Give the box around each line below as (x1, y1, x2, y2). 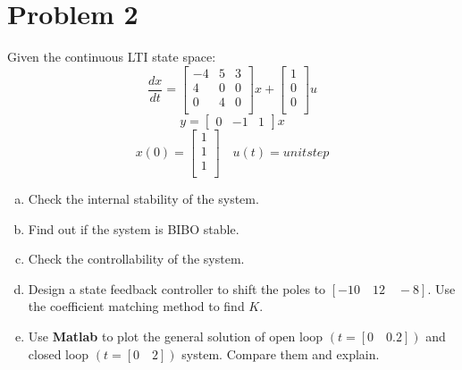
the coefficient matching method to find (28, 297, 245, 315)
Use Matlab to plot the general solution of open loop (28, 326, 323, 345)
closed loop (28, 344, 89, 363)
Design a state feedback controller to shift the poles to (28, 279, 326, 298)
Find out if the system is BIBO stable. (28, 219, 239, 238)
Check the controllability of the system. (28, 249, 245, 268)
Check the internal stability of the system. (28, 189, 259, 207)
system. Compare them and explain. (181, 344, 380, 363)
